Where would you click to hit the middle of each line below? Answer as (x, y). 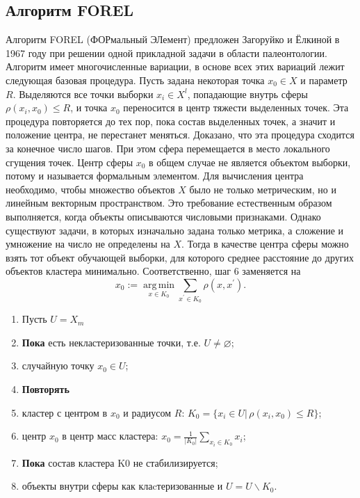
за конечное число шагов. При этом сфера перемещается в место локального (168, 148)
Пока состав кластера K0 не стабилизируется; (120, 462)
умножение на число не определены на (88, 244)
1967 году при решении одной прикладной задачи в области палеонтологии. (166, 53)
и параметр (324, 80)
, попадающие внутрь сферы (247, 94)
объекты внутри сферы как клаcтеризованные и (122, 486)
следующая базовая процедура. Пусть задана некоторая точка (135, 80)
